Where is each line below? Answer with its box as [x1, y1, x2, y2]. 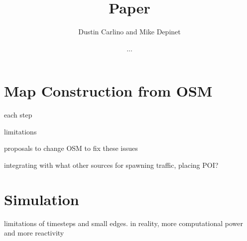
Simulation [4, 189, 79, 209]
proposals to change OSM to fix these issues [4, 143, 138, 153]
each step [4, 110, 32, 120]
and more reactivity [4, 228, 64, 238]
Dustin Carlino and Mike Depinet [78, 26, 181, 37]
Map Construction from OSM [4, 81, 213, 101]
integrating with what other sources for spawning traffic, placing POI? [4, 160, 219, 170]
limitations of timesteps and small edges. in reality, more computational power [4, 218, 243, 228]
